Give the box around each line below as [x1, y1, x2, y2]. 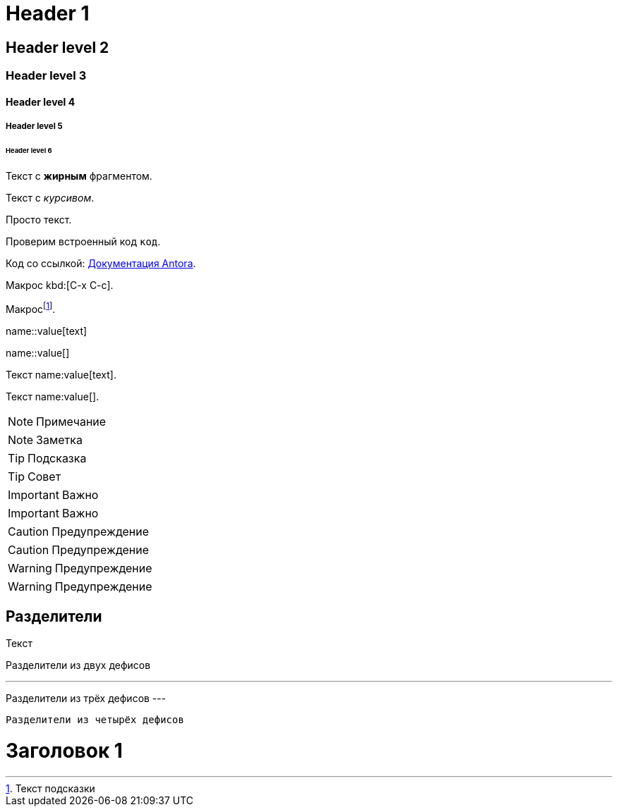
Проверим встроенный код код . [6, 235, 161, 247]
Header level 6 [6, 147, 52, 155]
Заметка [36, 432, 83, 447]
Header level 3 [6, 68, 87, 83]
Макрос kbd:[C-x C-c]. [6, 278, 114, 291]
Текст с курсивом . [6, 191, 95, 204]
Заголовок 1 [6, 739, 123, 763]
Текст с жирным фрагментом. [6, 169, 152, 182]
